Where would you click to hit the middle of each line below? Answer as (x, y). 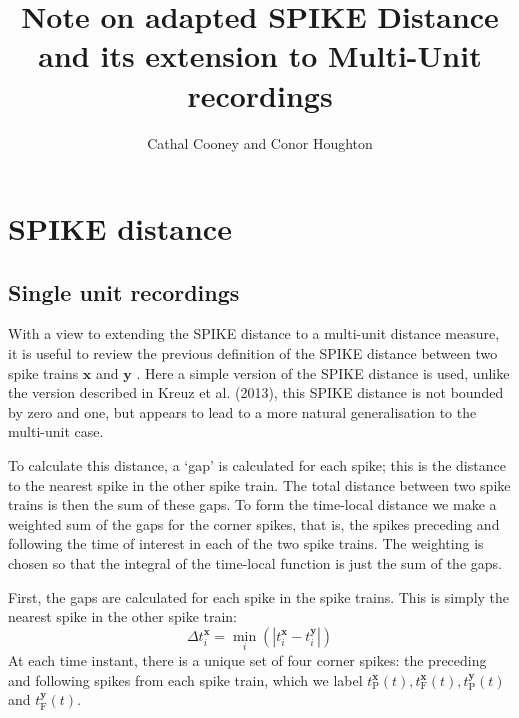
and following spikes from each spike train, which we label (185, 679)
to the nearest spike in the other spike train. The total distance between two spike (259, 484)
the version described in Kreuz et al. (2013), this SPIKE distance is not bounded (256, 392)
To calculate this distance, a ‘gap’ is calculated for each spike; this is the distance (257, 465)
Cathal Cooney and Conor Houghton (260, 142)
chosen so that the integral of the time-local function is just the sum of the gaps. (255, 563)
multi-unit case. (56, 431)
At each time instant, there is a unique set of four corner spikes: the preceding (247, 660)
